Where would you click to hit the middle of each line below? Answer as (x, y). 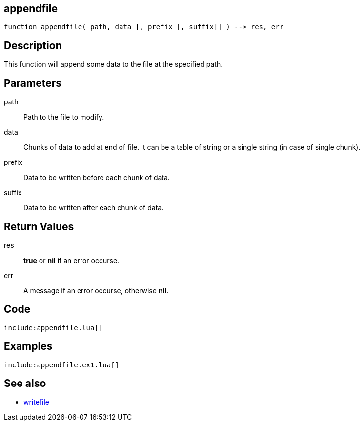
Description (33, 45)
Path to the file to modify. (64, 117)
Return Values (39, 226)
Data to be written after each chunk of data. (94, 208)
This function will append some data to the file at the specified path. (113, 64)
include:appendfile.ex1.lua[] (62, 365)
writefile (36, 402)
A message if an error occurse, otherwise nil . (96, 290)
